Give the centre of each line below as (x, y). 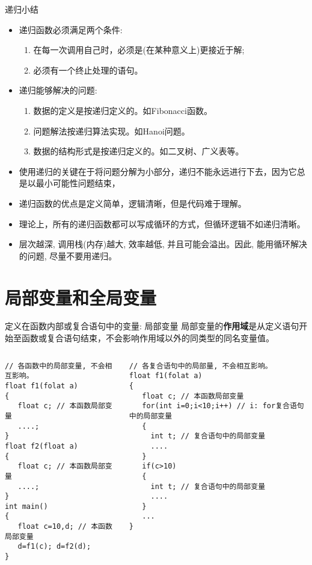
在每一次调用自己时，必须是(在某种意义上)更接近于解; (139, 50)
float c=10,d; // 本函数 (65, 527)
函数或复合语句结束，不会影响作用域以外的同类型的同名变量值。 (148, 338)
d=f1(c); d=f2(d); (54, 547)
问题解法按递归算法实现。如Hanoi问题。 (112, 131)
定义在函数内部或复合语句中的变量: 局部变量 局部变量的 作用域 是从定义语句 (152, 326)
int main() (26, 506)
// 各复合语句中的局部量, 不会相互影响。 (200, 366)
